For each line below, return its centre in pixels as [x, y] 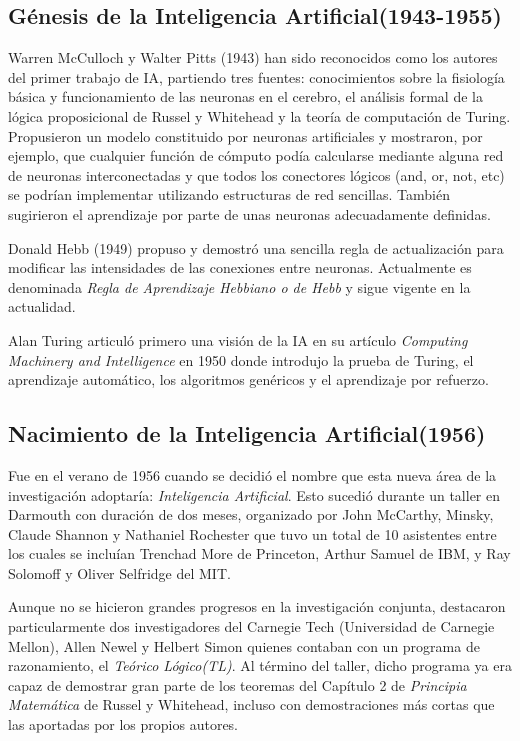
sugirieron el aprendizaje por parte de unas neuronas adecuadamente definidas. [249, 213]
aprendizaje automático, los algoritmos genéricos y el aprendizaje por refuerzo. [248, 379]
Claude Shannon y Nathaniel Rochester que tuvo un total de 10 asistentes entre [252, 533]
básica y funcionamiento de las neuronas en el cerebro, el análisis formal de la [245, 96]
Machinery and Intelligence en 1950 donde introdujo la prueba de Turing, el [241, 359]
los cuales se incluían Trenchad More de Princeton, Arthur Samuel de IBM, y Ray [259, 553]
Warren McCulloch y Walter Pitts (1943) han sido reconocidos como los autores [253, 57]
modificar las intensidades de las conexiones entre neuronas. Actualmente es [240, 267]
